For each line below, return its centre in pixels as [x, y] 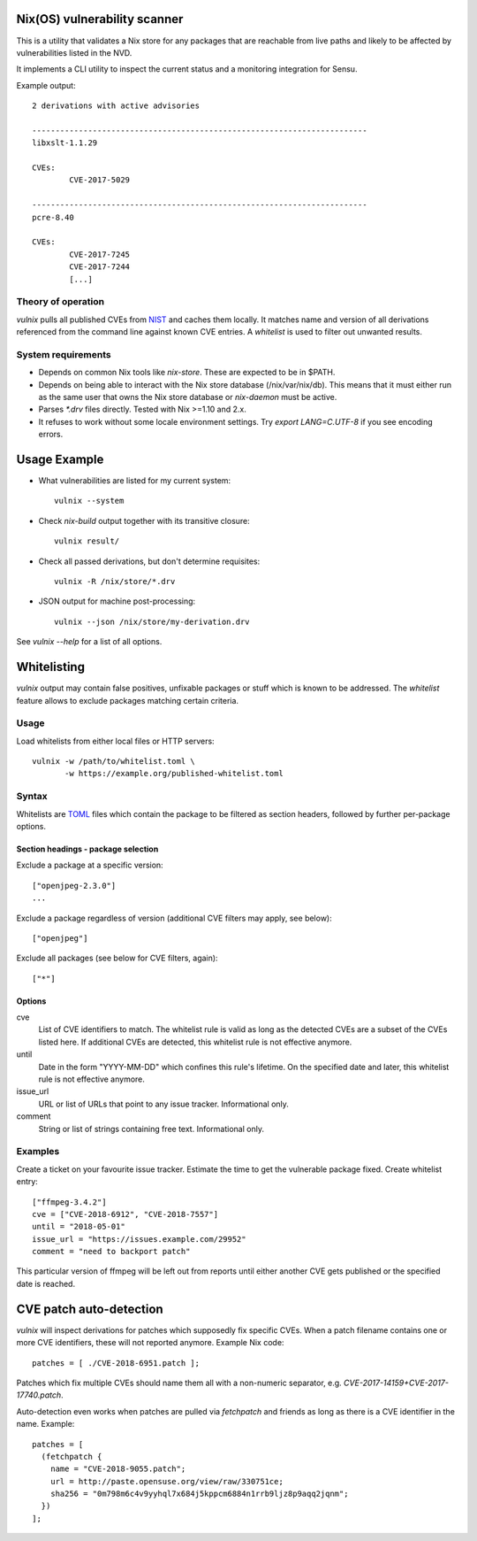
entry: [27, 1182]
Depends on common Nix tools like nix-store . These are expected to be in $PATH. [187, 373]
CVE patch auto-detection [90, 1309]
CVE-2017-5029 [100, 180]
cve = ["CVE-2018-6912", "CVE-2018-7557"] [125, 1214]
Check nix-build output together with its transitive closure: [144, 520]
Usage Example [60, 459]
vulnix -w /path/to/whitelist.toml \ [114, 762]
